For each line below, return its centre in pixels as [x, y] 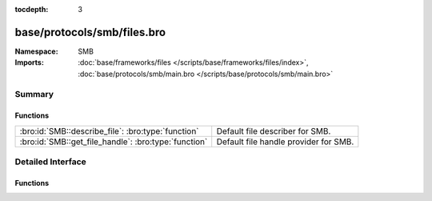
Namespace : [37, 51]
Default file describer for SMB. [274, 131]
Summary [34, 94]
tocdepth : [32, 9]
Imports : [29, 62]
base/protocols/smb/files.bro [90, 32]
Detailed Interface [51, 162]
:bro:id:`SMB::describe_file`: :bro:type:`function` [109, 131]
